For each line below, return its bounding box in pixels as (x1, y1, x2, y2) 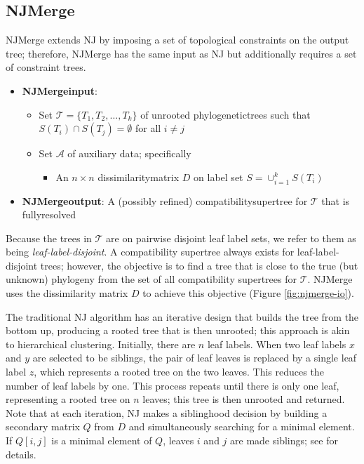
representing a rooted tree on (6, 392, 130, 406)
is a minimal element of (51, 433, 152, 447)
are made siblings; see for (230, 433, 338, 447)
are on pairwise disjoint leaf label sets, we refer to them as (106, 230, 356, 245)
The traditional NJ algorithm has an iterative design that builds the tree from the (6, 309, 359, 324)
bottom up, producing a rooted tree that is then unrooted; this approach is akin (6, 323, 350, 338)
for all (135, 121, 161, 135)
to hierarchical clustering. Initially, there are (6, 336, 196, 351)
